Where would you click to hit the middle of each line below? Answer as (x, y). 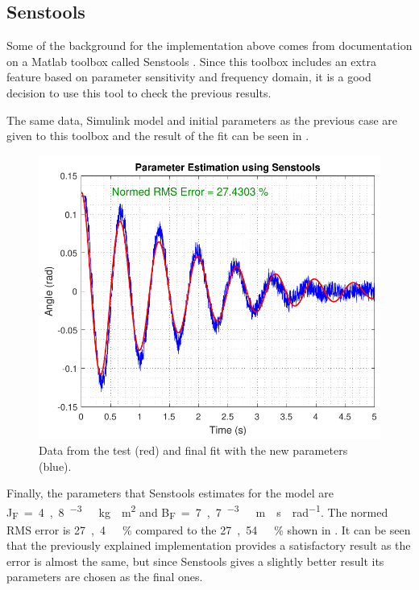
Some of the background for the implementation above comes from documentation (209, 45)
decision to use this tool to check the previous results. (139, 92)
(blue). (55, 466)
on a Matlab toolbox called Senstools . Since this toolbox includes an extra (191, 61)
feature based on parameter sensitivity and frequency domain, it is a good (189, 77)
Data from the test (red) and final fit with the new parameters (193, 450)
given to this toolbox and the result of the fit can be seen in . (158, 136)
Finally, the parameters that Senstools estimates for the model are (170, 493)
